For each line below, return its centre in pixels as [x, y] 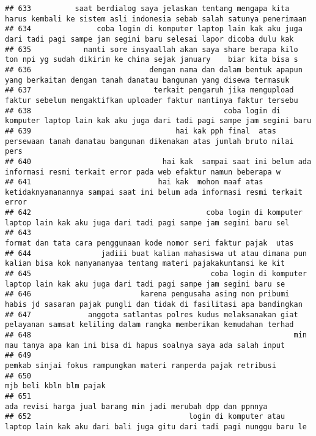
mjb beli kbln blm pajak [55, 386]
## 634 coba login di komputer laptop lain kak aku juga [154, 29]
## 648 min [156, 335]
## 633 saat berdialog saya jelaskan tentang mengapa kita [147, 9]
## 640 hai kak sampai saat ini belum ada [158, 161]
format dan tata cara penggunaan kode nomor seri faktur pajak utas [149, 243]
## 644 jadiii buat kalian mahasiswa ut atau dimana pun [156, 253]
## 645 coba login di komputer [156, 274]
